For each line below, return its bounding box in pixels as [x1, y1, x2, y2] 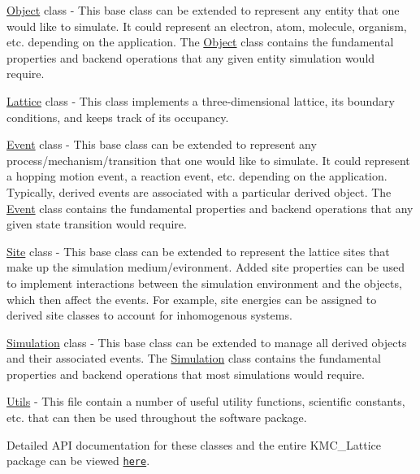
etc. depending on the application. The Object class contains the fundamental [6, 33, 394, 50]
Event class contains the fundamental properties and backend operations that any [6, 199, 414, 216]
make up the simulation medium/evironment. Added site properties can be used [6, 259, 405, 276]
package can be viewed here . [6, 452, 150, 469]
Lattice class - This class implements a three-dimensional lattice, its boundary [6, 92, 396, 109]
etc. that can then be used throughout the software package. [6, 409, 307, 426]
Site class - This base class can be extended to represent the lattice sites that [6, 242, 390, 259]
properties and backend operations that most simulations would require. [6, 365, 365, 382]
